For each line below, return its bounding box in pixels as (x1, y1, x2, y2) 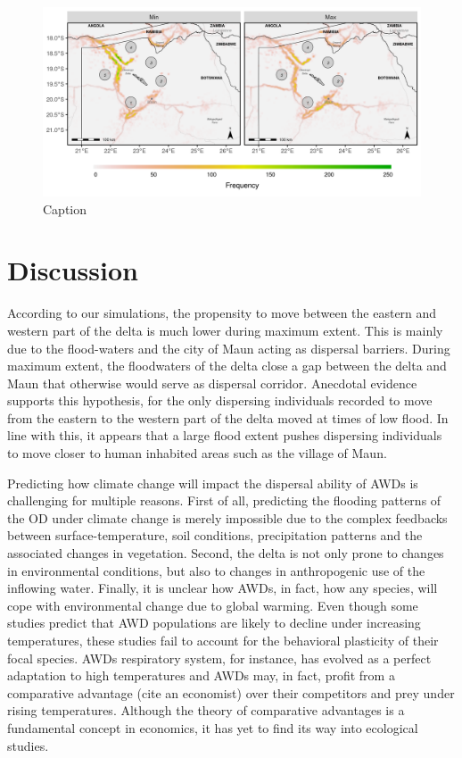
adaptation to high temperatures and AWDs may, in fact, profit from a (7, 666, 395, 685)
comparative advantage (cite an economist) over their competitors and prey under (7, 683, 455, 702)
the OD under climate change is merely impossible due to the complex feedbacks (7, 508, 448, 527)
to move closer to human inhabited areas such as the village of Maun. (7, 444, 387, 462)
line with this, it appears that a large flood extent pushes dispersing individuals (7, 426, 442, 445)
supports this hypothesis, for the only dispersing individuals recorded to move (7, 391, 433, 410)
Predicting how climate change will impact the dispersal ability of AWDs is (7, 473, 418, 492)
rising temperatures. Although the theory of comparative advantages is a (7, 701, 405, 720)
